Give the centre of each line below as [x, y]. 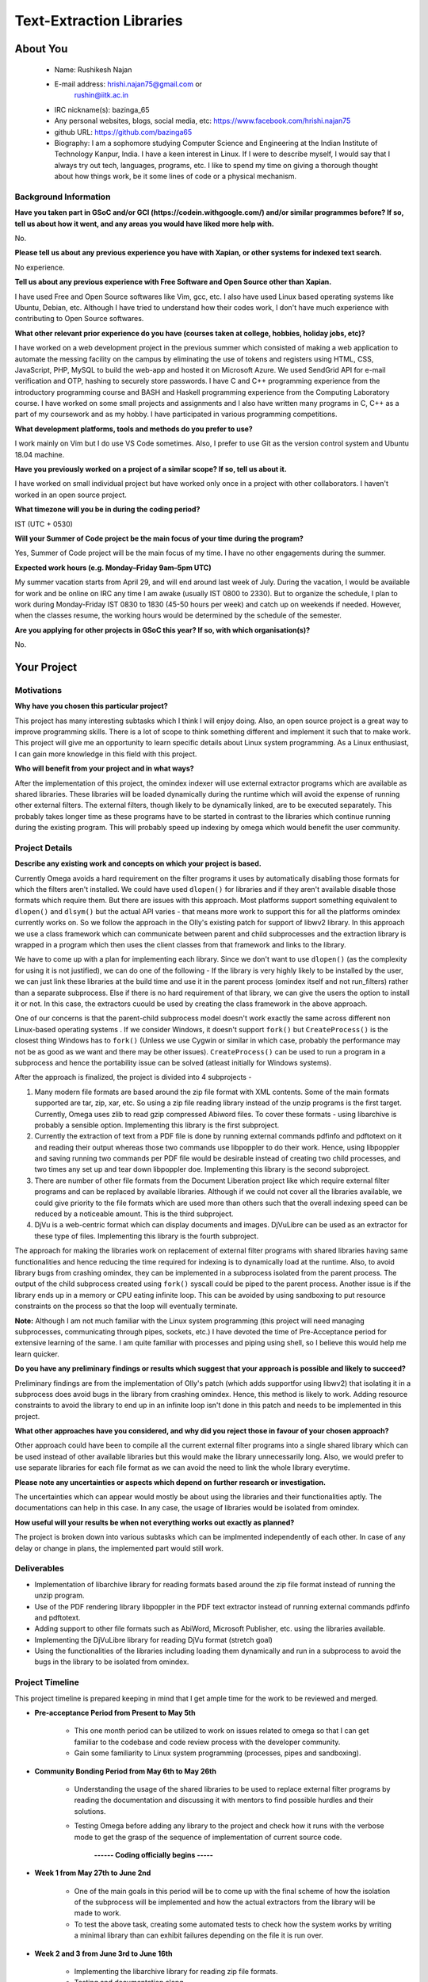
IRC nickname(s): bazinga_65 [102, 109]
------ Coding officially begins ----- [154, 1854]
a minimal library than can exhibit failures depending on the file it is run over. [199, 1935]
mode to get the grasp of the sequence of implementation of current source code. [208, 1837]
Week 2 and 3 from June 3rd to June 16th [103, 1953]
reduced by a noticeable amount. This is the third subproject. [134, 1214]
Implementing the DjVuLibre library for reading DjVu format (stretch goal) [154, 1640]
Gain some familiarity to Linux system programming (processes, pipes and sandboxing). [218, 1753]
